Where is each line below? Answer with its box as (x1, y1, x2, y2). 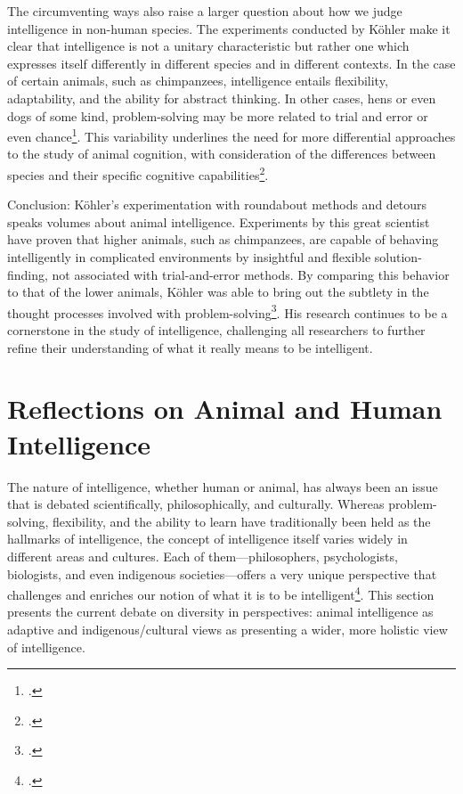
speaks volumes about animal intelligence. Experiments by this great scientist (7, 212, 430, 231)
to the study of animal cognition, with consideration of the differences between (7, 144, 436, 163)
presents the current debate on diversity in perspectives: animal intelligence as (7, 602, 434, 621)
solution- (374, 248, 422, 266)
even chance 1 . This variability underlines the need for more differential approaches (7, 125, 456, 145)
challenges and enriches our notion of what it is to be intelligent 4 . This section (7, 583, 435, 603)
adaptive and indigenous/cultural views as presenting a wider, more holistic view (7, 619, 448, 638)
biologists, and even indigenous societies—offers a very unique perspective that (7, 564, 437, 583)
